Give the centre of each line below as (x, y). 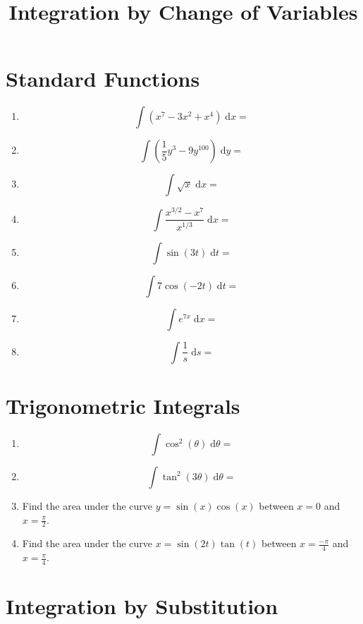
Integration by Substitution (142, 606)
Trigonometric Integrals (123, 406)
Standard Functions (103, 79)
